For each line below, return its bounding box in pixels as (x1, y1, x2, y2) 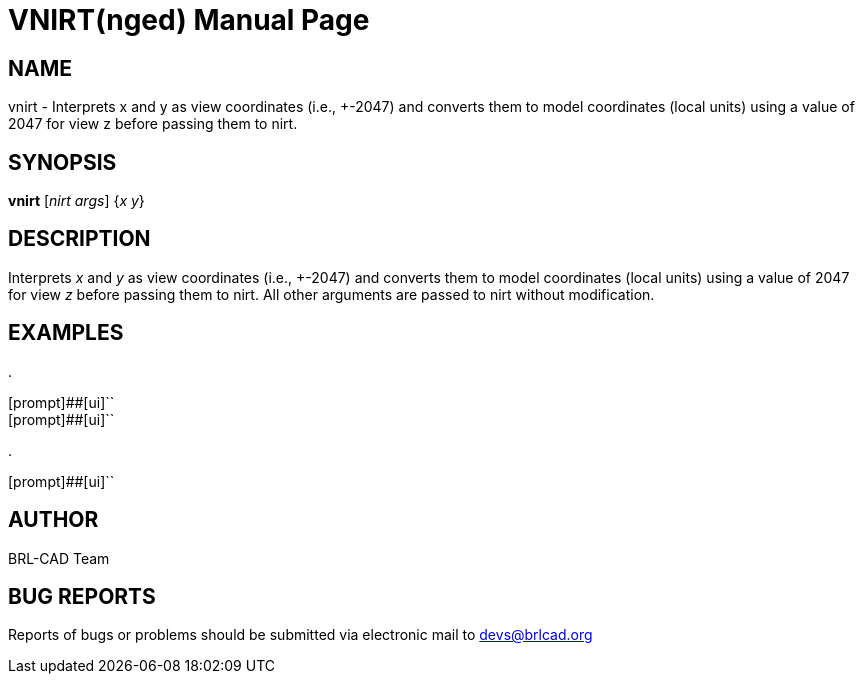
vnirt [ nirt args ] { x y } (8, 192, 145, 210)
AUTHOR (8, 507, 99, 533)
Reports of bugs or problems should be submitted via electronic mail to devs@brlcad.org (8, 626, 593, 644)
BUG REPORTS (8, 583, 156, 609)
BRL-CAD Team (8, 549, 110, 567)
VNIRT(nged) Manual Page (8, 3, 370, 37)
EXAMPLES (8, 320, 124, 346)
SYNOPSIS (8, 149, 117, 175)
